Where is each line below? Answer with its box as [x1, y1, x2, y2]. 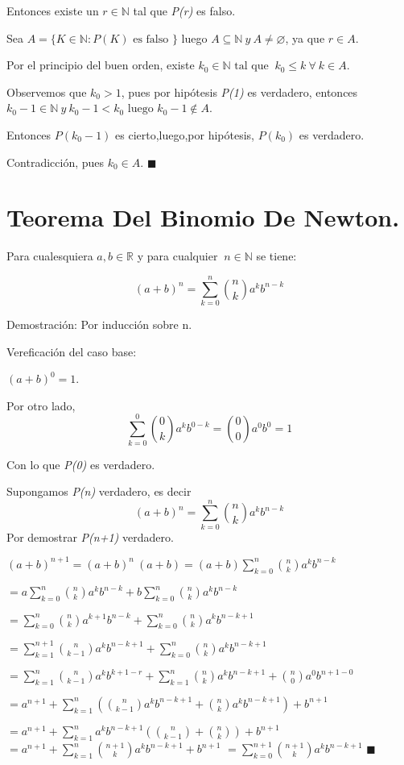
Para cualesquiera [6, 247, 93, 264]
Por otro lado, [6, 397, 76, 414]
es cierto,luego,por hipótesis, [115, 126, 255, 143]
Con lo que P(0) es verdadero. [6, 455, 155, 472]
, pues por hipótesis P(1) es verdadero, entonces [121, 83, 358, 100]
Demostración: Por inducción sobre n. [6, 316, 192, 332]
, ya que [285, 29, 325, 46]
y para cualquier [137, 247, 218, 264]
